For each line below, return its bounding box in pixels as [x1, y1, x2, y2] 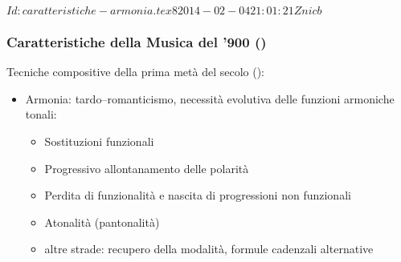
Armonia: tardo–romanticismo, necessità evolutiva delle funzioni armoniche [25, 90, 395, 107]
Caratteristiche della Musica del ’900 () [6, 31, 267, 51]
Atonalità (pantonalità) [44, 213, 160, 230]
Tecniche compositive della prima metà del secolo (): [6, 63, 264, 80]
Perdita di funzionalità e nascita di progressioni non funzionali [44, 187, 351, 204]
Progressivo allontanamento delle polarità [44, 159, 249, 176]
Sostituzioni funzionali [44, 133, 154, 149]
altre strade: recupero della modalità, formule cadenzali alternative [44, 240, 374, 257]
